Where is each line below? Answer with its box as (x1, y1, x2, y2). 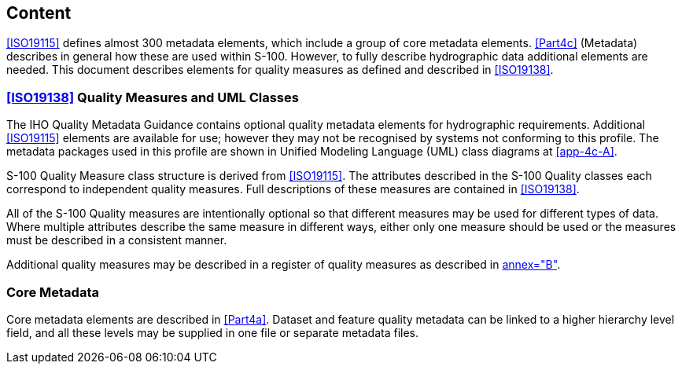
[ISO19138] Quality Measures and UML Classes (6, 89, 299, 105)
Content (6, 3, 72, 23)
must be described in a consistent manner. (6, 233, 227, 247)
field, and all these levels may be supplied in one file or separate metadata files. (6, 325, 419, 339)
